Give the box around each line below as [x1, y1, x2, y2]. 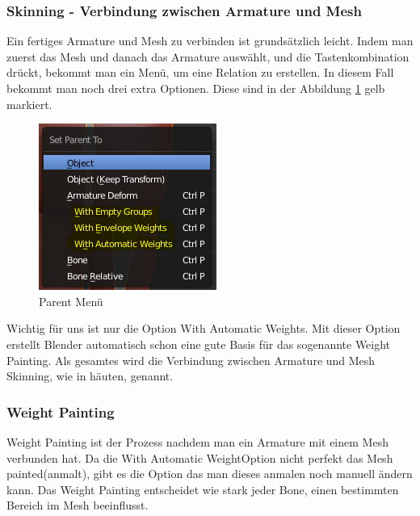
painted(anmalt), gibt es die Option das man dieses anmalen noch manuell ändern [6, 465, 413, 482]
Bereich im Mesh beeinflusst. [6, 497, 149, 514]
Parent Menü [39, 292, 103, 309]
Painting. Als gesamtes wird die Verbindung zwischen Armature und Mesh [6, 351, 376, 368]
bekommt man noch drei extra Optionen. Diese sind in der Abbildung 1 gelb [6, 80, 385, 96]
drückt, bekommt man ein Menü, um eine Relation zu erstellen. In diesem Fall [6, 64, 394, 81]
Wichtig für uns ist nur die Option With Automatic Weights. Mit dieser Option [6, 320, 401, 337]
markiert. [6, 95, 52, 112]
